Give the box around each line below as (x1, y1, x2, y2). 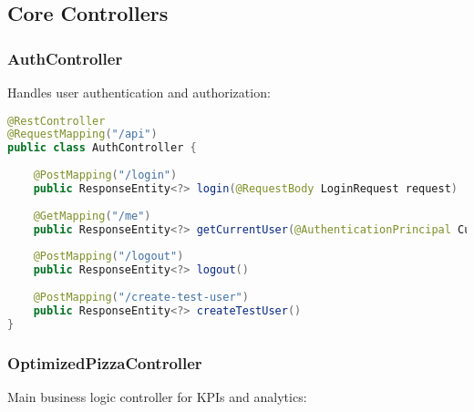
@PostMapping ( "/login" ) (33, 169, 178, 182)
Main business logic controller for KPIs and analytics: (7, 386, 307, 406)
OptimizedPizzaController (7, 351, 202, 374)
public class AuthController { (7, 141, 197, 155)
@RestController (7, 114, 106, 128)
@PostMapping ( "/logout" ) (33, 250, 184, 263)
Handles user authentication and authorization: (7, 83, 271, 101)
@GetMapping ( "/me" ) (33, 209, 151, 222)
